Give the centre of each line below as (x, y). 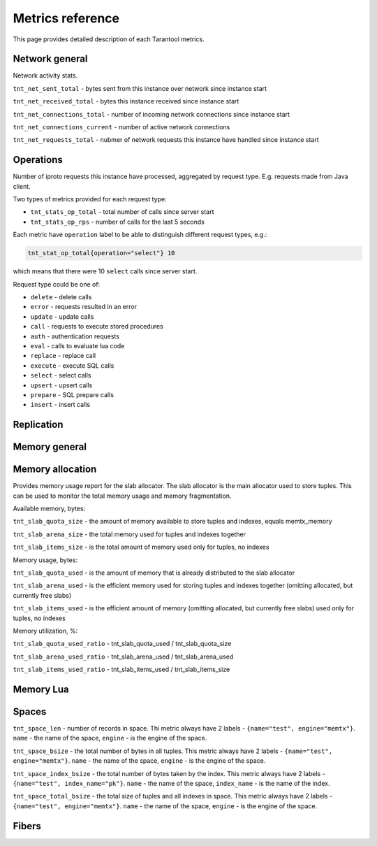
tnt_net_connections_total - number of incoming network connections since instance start (151, 114)
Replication (38, 425)
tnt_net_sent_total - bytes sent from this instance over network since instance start (140, 88)
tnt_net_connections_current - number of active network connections (121, 127)
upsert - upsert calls (61, 385)
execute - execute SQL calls (72, 365)
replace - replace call (63, 356)
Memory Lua (41, 689)
